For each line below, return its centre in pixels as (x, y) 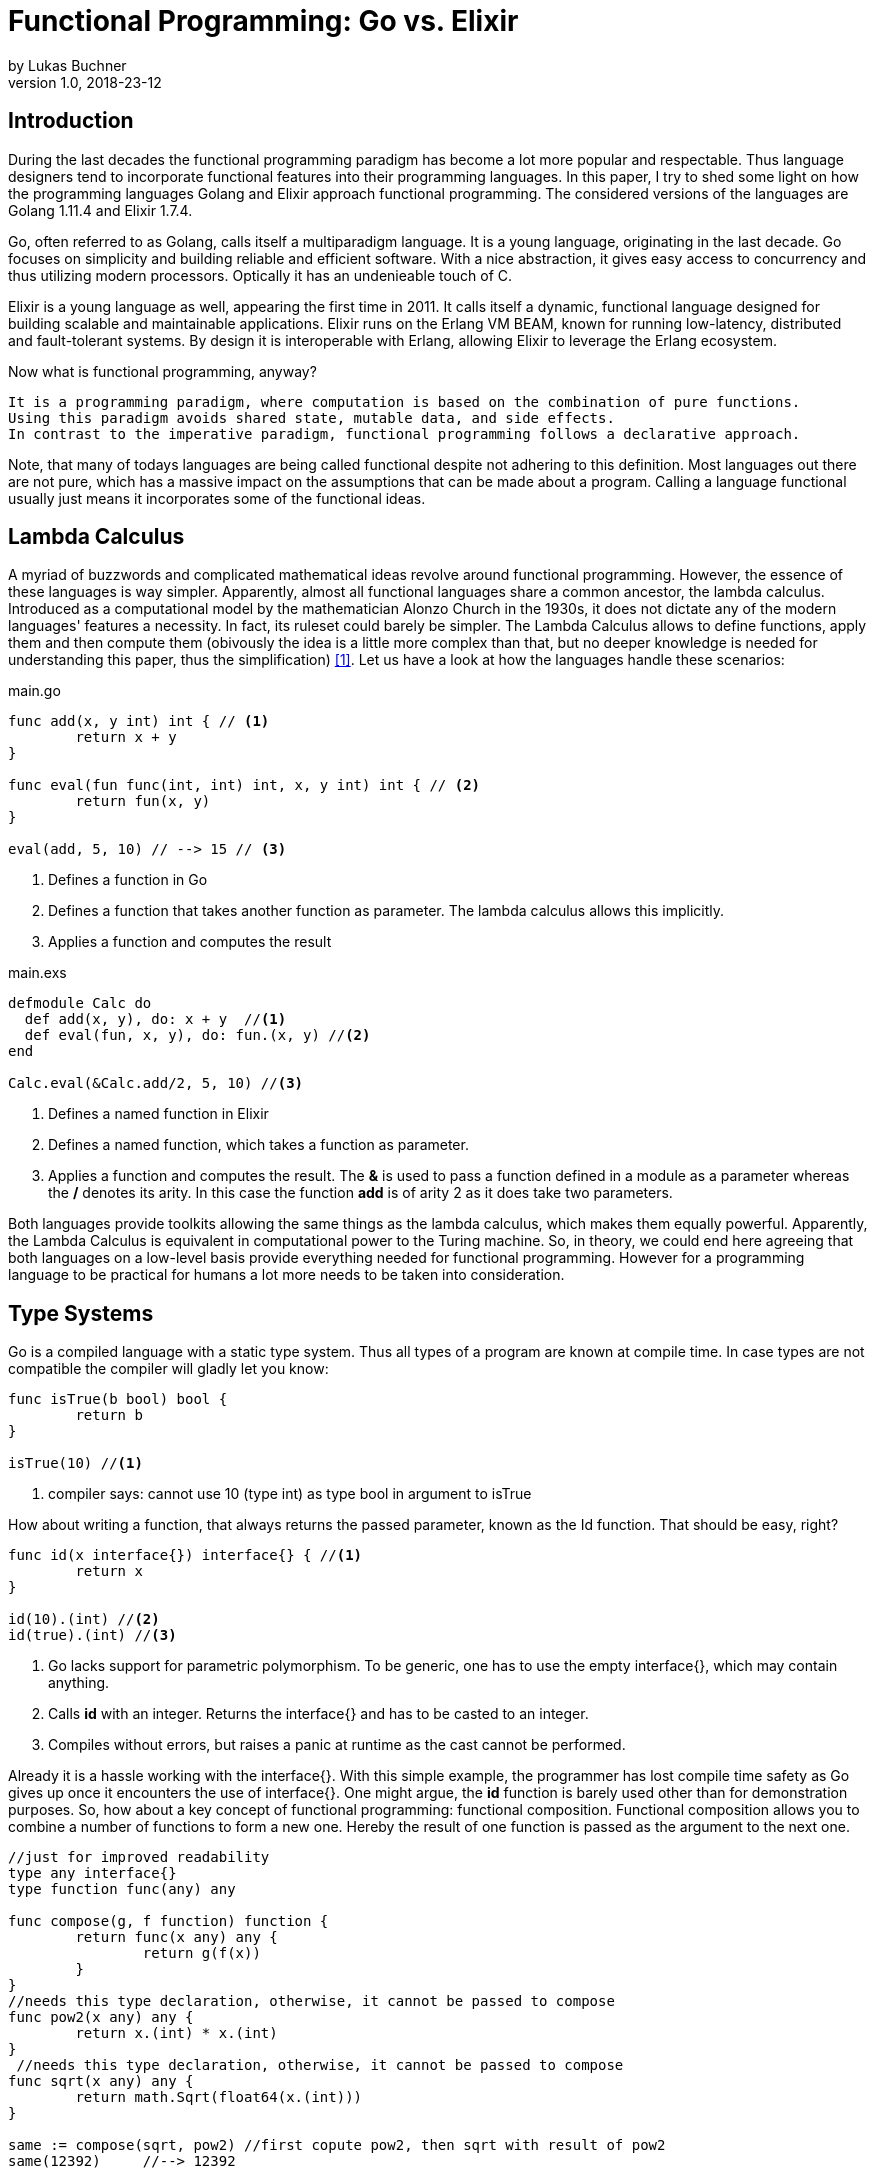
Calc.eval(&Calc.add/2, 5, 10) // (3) (156, 1083)
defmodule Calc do (80, 1003)
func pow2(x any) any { (101, 2017)
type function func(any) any (122, 1889)
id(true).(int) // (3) (92, 1635)
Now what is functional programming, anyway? (162, 371)
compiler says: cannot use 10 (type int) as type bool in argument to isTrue (290, 1494)
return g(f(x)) (201, 1953)
